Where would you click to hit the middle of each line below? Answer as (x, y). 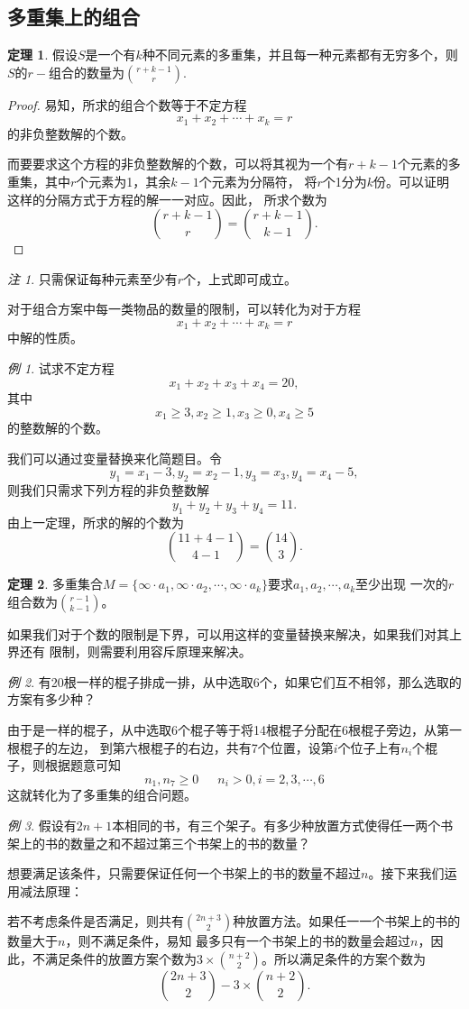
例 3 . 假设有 (42, 825)
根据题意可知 (83, 765)
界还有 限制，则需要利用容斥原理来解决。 (129, 651)
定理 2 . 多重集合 (55, 584)
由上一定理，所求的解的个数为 (96, 522)
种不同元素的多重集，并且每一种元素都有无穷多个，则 (300, 55)
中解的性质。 (45, 338)
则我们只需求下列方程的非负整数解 (108, 490)
